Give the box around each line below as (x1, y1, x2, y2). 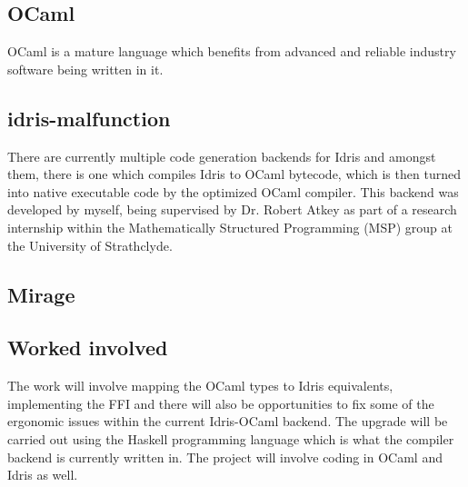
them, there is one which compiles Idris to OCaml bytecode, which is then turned (7, 164, 461, 184)
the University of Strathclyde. (7, 235, 173, 254)
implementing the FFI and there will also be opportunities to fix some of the (7, 393, 434, 412)
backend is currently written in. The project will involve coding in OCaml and (7, 447, 443, 466)
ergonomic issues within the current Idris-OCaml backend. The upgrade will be (7, 412, 448, 431)
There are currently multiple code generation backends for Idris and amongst (7, 146, 436, 165)
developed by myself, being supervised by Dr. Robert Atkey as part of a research (7, 200, 457, 219)
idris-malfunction (7, 104, 171, 132)
